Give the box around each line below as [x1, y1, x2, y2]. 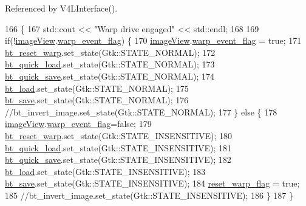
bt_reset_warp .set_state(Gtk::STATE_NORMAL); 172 [5, 46, 216, 58]
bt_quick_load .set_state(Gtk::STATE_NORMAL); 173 [5, 58, 215, 70]
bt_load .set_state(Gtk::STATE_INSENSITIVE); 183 [5, 165, 206, 177]
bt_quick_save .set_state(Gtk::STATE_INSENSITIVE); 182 [5, 153, 231, 166]
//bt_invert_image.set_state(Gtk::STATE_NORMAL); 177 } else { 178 [5, 105, 277, 118]
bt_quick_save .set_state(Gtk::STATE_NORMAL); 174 [5, 69, 215, 82]
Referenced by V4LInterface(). [5, 2, 118, 14]
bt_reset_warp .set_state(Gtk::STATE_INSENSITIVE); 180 [5, 129, 232, 142]
